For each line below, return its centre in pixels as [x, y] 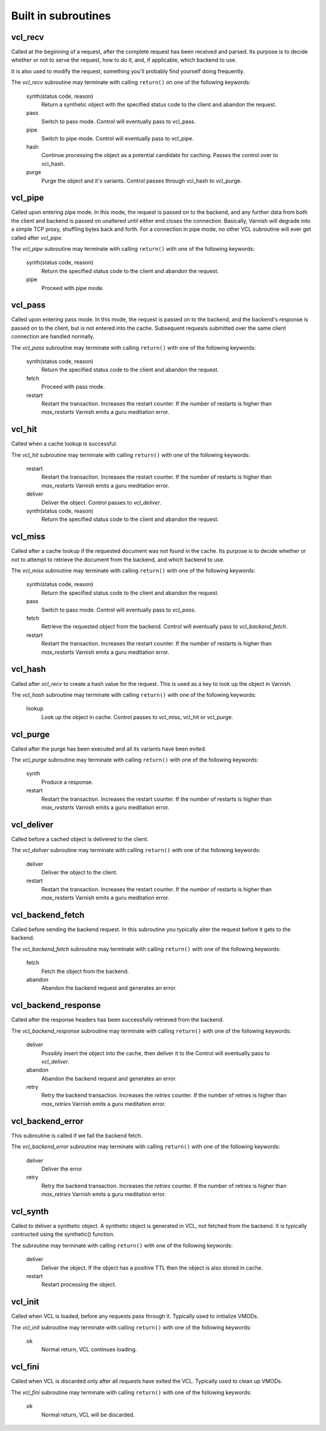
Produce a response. [67, 782]
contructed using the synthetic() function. [63, 1234]
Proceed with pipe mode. [72, 288]
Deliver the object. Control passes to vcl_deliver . [101, 502]
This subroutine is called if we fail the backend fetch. [77, 1135]
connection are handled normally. [53, 337]
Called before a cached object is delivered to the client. [80, 839]
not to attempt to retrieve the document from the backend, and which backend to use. [118, 560]
